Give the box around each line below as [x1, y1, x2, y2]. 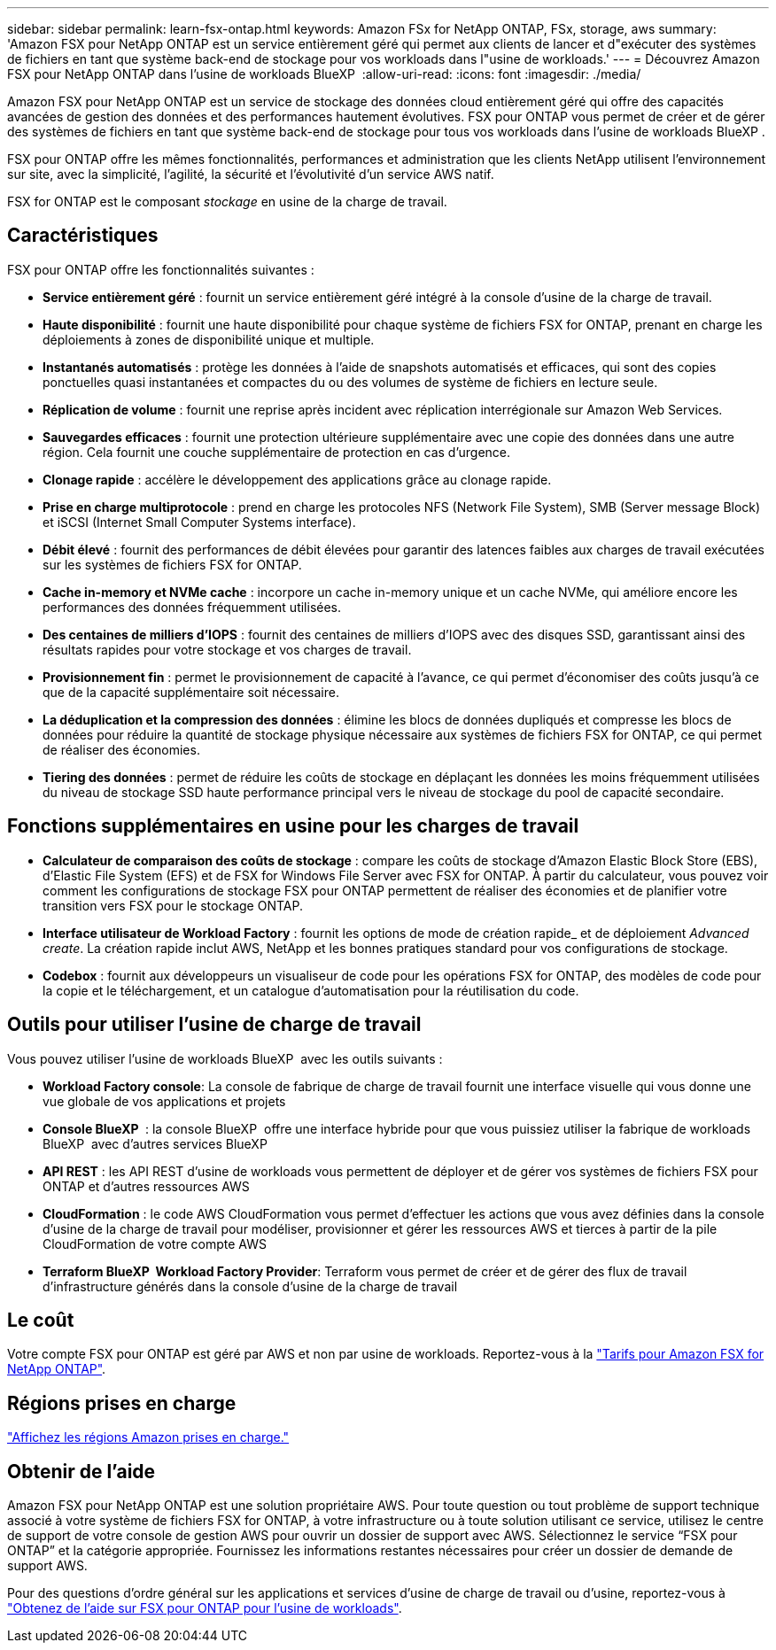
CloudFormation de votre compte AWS [43, 1236, 267, 1251]
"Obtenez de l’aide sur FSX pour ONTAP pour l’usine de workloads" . [7, 1600, 402, 1616]
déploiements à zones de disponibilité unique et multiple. [43, 331, 375, 347]
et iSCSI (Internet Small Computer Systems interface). [43, 514, 356, 530]
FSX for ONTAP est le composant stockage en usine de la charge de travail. [7, 194, 447, 209]
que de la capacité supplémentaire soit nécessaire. [43, 684, 339, 700]
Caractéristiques [7, 224, 159, 247]
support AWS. [7, 1558, 88, 1574]
